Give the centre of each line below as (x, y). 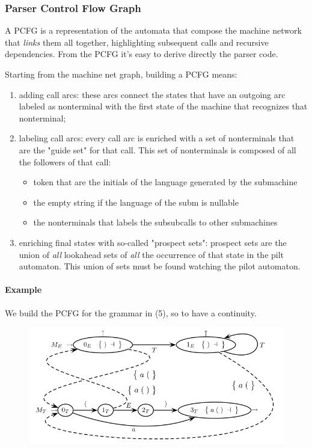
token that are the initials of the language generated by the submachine (165, 182)
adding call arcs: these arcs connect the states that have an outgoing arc (152, 94)
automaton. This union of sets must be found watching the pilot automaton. (160, 266)
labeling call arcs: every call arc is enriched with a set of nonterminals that (157, 138)
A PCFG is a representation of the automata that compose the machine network (153, 30)
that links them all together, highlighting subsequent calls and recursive (137, 42)
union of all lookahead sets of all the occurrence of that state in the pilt (151, 254)
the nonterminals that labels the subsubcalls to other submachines (155, 222)
